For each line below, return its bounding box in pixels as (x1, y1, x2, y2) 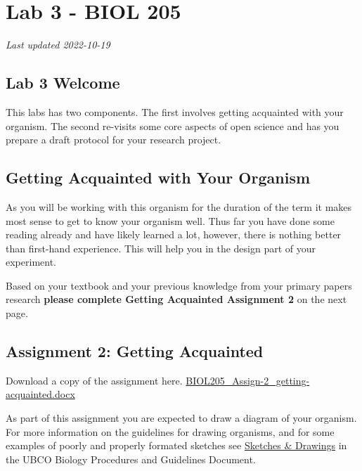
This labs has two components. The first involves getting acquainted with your (6, 104, 344, 119)
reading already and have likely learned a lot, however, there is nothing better (6, 227, 342, 242)
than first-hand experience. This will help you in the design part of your (6, 240, 316, 255)
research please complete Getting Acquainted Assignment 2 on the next (6, 292, 347, 307)
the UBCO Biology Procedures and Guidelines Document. (6, 451, 256, 466)
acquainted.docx (6, 387, 75, 401)
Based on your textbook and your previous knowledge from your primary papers (6, 278, 352, 292)
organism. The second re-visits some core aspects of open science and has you (6, 118, 340, 133)
